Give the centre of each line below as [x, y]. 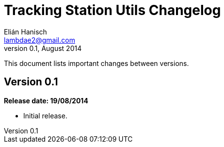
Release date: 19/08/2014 [46, 100]
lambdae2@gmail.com [40, 40]
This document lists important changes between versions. [96, 63]
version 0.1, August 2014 [43, 48]
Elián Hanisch [25, 32]
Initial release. [45, 115]
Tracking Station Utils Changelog [112, 10]
